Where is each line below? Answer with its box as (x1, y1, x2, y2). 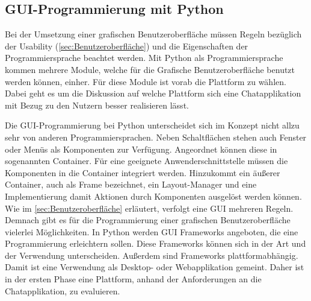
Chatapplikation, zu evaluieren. (5, 284, 120, 297)
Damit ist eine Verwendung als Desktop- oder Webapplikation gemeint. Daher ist (5, 261, 304, 273)
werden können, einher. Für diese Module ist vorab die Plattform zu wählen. (5, 75, 286, 87)
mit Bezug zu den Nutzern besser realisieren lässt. (5, 98, 189, 111)
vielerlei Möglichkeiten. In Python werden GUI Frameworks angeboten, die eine (5, 225, 298, 238)
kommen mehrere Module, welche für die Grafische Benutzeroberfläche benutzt (5, 63, 295, 75)
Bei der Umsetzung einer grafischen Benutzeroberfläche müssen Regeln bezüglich (5, 28, 302, 40)
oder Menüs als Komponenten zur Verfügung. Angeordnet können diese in (5, 142, 277, 155)
